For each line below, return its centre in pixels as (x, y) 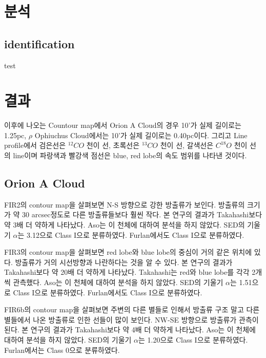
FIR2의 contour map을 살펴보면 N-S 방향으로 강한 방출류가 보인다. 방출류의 (125, 204)
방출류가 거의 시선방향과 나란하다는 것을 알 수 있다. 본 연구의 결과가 (124, 262)
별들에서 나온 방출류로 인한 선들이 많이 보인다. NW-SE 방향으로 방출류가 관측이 (131, 319)
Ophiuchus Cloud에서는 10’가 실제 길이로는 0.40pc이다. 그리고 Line (141, 135)
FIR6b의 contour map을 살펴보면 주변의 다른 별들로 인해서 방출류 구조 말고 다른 (132, 309)
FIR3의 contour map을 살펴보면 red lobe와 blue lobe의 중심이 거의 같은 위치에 (128, 252)
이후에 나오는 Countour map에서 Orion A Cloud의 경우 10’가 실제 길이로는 (123, 125)
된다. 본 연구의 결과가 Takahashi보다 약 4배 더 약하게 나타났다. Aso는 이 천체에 (130, 329)
